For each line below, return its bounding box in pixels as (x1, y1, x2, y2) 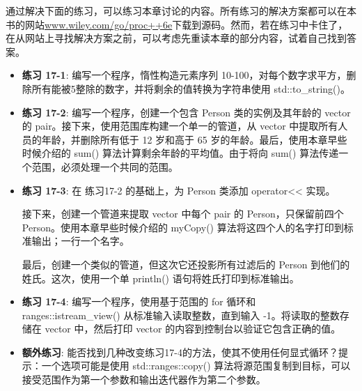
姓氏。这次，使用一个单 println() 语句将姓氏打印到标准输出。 (22, 270, 299, 285)
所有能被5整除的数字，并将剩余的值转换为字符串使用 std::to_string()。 (31, 81, 350, 95)
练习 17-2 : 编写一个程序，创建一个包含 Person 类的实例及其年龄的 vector (22, 105, 351, 119)
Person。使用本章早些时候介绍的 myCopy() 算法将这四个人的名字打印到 (22, 220, 344, 234)
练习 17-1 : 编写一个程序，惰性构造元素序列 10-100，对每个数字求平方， (22, 68, 347, 82)
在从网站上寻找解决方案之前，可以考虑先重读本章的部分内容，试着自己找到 (6, 31, 347, 45)
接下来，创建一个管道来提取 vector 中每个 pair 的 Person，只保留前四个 (22, 206, 344, 221)
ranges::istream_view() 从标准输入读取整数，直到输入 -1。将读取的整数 (22, 307, 340, 322)
